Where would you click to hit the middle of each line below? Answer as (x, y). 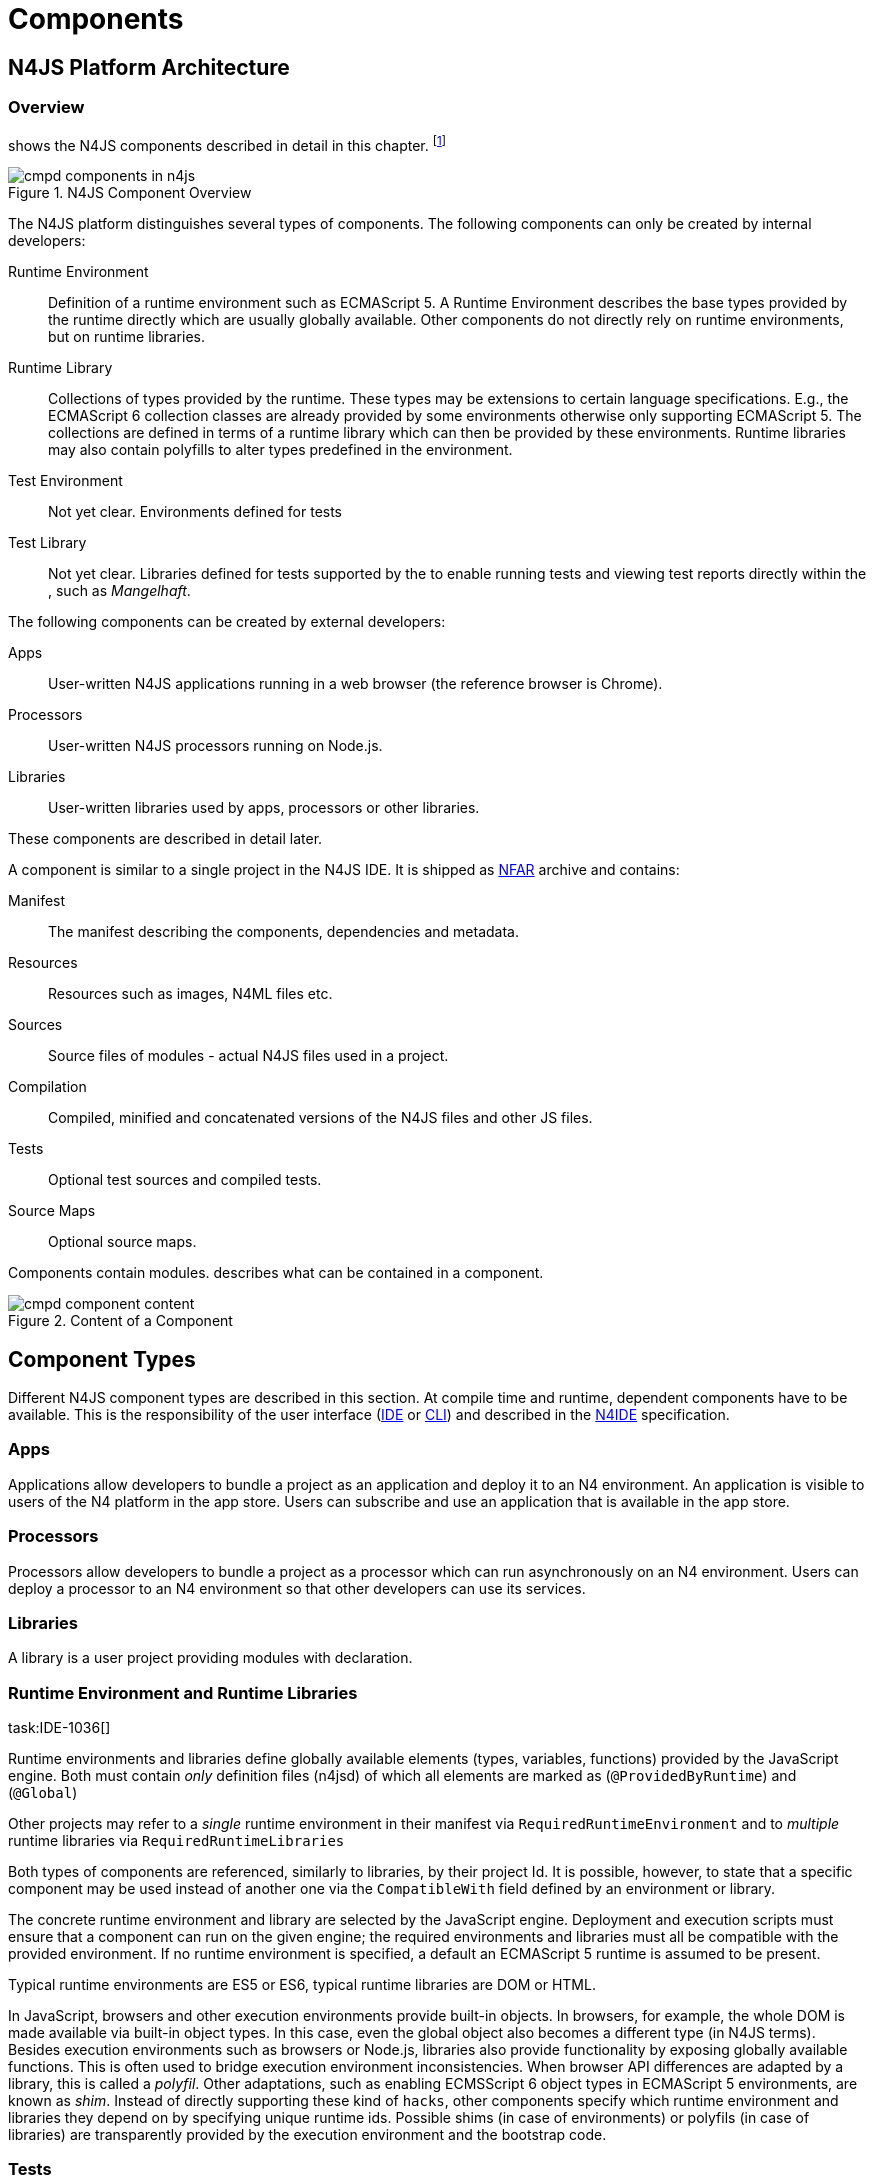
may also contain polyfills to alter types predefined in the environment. (280, 450)
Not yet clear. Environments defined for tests (195, 512)
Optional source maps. (122, 1242)
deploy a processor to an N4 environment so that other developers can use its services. (297, 1588)
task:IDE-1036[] (59, 1728)
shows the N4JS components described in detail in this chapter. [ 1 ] (227, 143)
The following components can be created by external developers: (227, 622)
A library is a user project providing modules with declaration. (210, 1658)
